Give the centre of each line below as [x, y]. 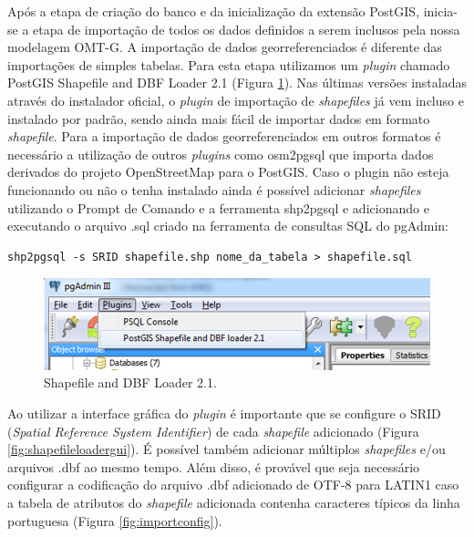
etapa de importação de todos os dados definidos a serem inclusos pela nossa [247, 29]
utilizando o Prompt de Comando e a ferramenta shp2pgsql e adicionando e [218, 207]
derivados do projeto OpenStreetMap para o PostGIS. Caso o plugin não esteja [228, 172]
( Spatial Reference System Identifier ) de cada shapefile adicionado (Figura [213, 431]
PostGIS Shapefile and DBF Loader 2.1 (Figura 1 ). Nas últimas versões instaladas [237, 83]
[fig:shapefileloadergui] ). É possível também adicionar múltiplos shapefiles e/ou [227, 449]
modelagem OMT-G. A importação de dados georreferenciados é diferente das [225, 47]
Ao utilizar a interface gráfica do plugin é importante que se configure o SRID [224, 413]
